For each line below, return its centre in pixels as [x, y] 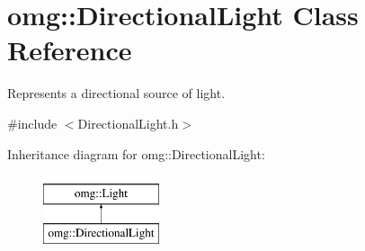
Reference [70, 50]
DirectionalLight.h [128, 123]
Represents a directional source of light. [116, 93]
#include [32, 123]
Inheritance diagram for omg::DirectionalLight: [136, 153]
